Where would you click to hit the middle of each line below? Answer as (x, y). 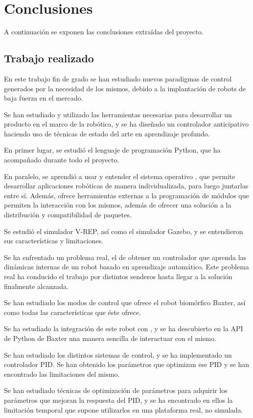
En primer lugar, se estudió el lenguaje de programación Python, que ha (112, 150)
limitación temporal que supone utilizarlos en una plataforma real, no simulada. (124, 409)
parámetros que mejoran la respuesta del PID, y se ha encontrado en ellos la (118, 400)
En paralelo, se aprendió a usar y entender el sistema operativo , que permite (120, 176)
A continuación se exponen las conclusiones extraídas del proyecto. (104, 32)
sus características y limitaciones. (54, 241)
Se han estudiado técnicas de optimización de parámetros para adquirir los (116, 390)
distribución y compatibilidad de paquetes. (68, 215)
